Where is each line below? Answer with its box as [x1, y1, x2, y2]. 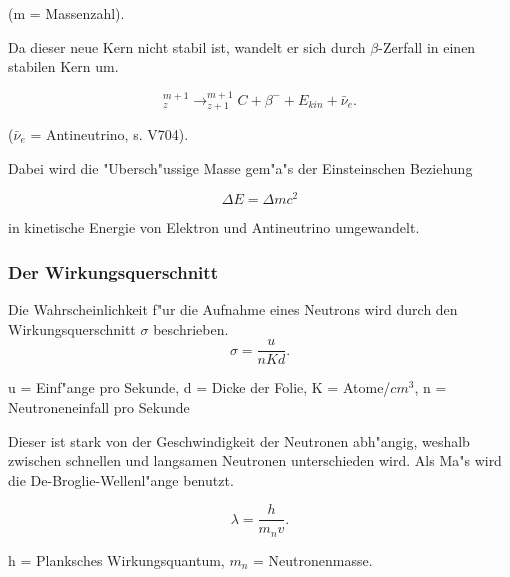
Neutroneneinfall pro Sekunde [8, 396, 190, 417]
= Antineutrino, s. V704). [30, 124, 189, 145]
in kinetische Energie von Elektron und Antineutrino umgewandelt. [8, 217, 420, 238]
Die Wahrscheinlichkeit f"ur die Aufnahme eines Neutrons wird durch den [8, 299, 458, 320]
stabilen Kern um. [8, 56, 119, 77]
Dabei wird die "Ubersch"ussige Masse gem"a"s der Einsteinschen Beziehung [8, 157, 473, 178]
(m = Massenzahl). [8, 3, 125, 23]
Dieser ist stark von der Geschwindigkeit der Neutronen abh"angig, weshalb [8, 430, 470, 451]
